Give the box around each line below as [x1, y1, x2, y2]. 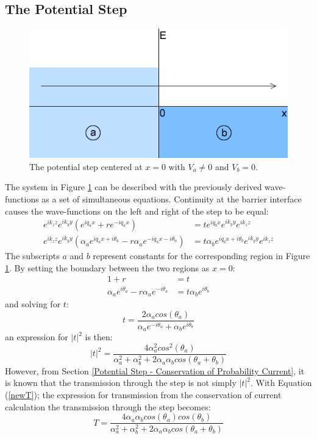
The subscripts [5, 249, 60, 262]
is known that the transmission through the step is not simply [5, 376, 237, 389]
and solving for [5, 298, 61, 310]
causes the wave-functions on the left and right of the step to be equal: [5, 204, 269, 217]
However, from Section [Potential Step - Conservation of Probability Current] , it [5, 364, 305, 377]
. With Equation [250, 376, 312, 389]
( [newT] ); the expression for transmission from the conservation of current [5, 388, 282, 401]
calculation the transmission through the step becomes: [5, 400, 211, 413]
